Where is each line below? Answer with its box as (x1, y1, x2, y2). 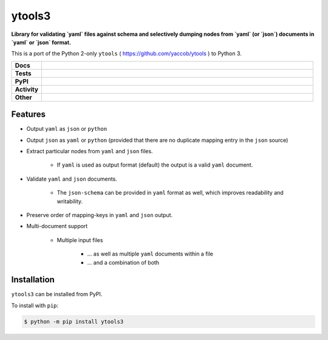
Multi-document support (26, 223, 88, 230)
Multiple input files (56, 236, 103, 243)
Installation (11, 274, 55, 285)
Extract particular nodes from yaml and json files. (26, 148, 153, 155)
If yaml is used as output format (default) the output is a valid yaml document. (56, 161, 253, 168)
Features (11, 109, 46, 120)
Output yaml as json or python (26, 125, 108, 133)
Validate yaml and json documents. (26, 175, 118, 182)
